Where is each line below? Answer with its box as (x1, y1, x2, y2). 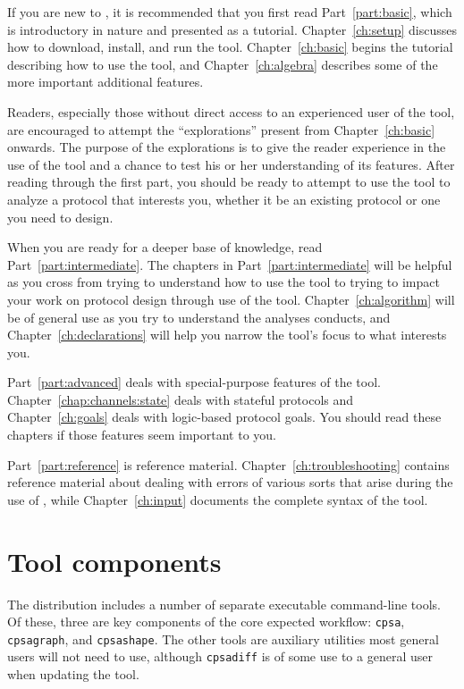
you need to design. (7, 207, 114, 226)
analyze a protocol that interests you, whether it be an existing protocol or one (7, 189, 441, 208)
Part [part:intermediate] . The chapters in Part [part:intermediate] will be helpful (7, 255, 452, 273)
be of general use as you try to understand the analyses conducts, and (7, 307, 391, 326)
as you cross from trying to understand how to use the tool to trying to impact (7, 273, 440, 291)
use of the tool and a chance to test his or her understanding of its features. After (7, 155, 455, 173)
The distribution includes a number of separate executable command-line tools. (7, 594, 441, 613)
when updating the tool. (7, 665, 139, 684)
